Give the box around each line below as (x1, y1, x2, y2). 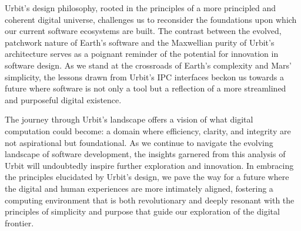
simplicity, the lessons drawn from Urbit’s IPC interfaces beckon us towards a (5, 70, 285, 83)
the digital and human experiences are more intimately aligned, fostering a (5, 182, 273, 194)
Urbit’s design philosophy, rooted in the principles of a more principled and (5, 2, 276, 13)
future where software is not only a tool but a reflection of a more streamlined (5, 82, 286, 94)
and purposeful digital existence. (5, 93, 122, 106)
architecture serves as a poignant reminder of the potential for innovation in (5, 47, 279, 60)
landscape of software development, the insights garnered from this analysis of (5, 148, 286, 160)
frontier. (5, 216, 34, 229)
